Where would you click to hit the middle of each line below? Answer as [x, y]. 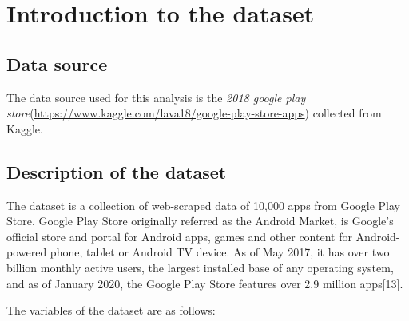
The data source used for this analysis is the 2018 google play [156, 97]
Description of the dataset [117, 171]
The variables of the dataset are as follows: [111, 310]
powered [27, 252]
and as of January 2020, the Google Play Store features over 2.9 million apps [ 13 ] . [205, 283]
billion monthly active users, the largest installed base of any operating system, [200, 267]
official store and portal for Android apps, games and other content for [179, 236]
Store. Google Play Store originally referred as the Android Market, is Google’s [200, 221]
